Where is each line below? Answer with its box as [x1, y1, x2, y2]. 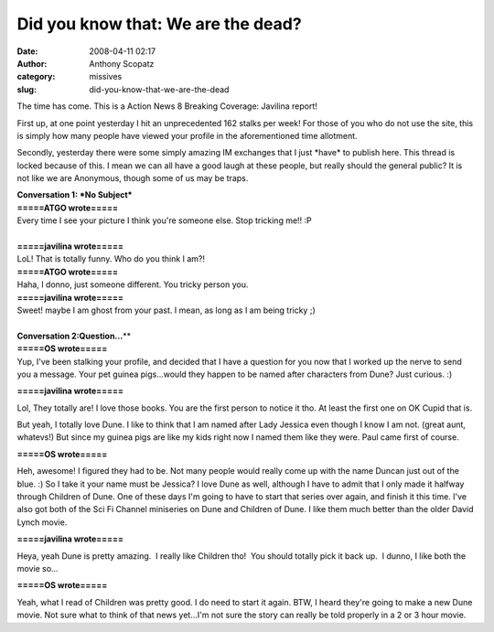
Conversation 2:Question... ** [16, 330, 132, 341]
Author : [16, 58, 48, 69]
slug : [16, 83, 37, 95]
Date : [16, 46, 38, 57]
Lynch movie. [16, 517, 68, 528]
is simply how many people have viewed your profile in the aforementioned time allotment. [16, 130, 358, 141]
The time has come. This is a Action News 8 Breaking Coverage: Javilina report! [16, 101, 317, 112]
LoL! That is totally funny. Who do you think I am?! [16, 253, 206, 264]
